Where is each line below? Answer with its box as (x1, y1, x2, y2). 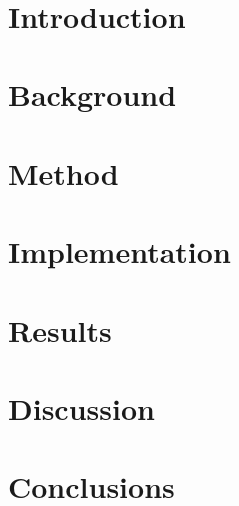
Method (8, 152, 119, 193)
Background (8, 74, 177, 115)
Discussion (8, 387, 155, 428)
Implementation (8, 231, 231, 272)
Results (8, 309, 112, 350)
